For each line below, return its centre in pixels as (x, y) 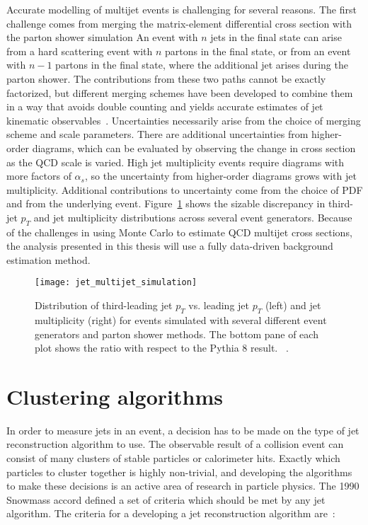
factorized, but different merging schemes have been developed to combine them (180, 92)
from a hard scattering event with (80, 51)
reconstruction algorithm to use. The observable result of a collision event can (175, 444)
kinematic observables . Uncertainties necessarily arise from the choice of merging (184, 120)
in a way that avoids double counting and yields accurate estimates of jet (165, 106)
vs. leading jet (219, 305)
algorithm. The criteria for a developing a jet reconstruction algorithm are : (171, 513)
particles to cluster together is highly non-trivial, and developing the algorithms (179, 472)
